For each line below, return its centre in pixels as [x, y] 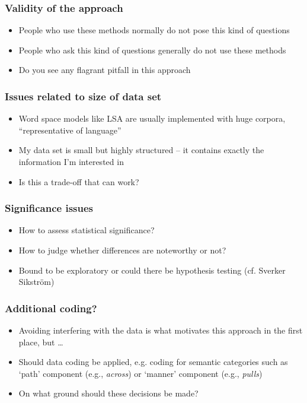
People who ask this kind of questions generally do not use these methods [152, 50]
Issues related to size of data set [83, 96]
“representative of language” [70, 130]
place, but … [41, 342]
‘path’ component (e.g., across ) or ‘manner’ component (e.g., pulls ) [140, 373]
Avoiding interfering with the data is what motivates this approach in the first [161, 330]
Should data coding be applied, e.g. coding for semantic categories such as [153, 362]
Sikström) [36, 282]
